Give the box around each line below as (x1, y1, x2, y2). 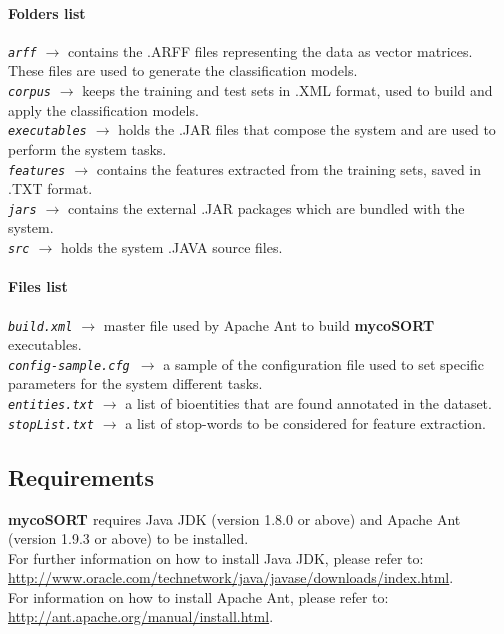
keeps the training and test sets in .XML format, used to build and (82, 80, 493, 101)
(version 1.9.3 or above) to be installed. (8, 528, 249, 549)
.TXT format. (8, 178, 93, 199)
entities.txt (8, 398, 94, 412)
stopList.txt (8, 417, 94, 432)
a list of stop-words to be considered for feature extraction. (125, 412, 486, 433)
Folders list (8, 2, 86, 23)
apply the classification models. (8, 99, 199, 120)
